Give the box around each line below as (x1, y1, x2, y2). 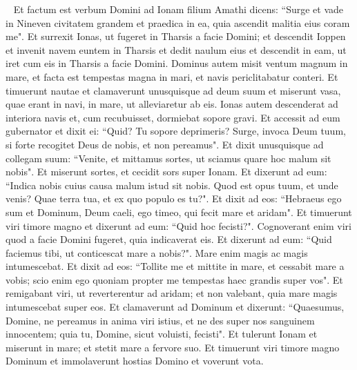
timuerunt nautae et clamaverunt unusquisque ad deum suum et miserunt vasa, (6, 83, 341, 97)
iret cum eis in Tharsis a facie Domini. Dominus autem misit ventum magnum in (6, 56, 348, 70)
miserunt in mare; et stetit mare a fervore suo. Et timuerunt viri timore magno (6, 340, 340, 354)
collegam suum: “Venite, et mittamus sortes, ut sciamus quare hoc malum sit (6, 150, 331, 165)
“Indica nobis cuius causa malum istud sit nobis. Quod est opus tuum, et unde (6, 177, 338, 192)
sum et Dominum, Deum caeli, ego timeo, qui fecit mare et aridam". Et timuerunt (6, 204, 352, 219)
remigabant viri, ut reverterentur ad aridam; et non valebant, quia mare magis (6, 286, 338, 300)
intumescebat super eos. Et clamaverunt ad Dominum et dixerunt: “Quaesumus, (6, 300, 345, 314)
